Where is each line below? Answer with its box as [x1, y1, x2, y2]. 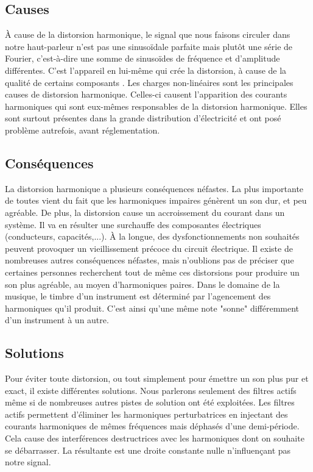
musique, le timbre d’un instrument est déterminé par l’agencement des [5, 290, 271, 302]
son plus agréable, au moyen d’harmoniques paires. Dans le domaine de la [5, 277, 280, 290]
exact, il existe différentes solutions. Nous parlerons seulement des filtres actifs [5, 384, 297, 396]
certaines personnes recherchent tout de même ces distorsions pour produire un [5, 265, 300, 278]
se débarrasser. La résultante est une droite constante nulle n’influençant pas [5, 443, 291, 456]
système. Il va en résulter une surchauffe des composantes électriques [5, 218, 261, 231]
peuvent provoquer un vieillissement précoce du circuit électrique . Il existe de [5, 241, 293, 254]
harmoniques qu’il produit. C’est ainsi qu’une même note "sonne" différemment [5, 301, 300, 314]
